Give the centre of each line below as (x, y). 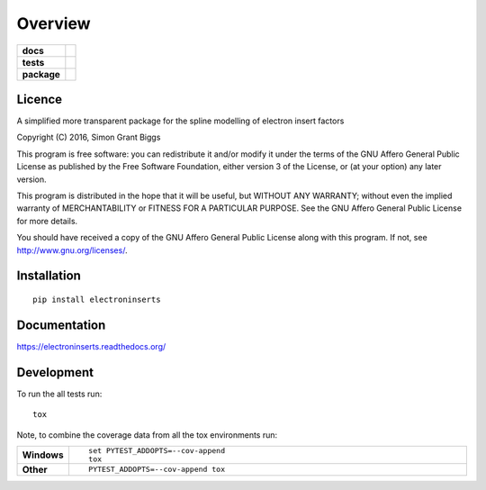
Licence (40, 99)
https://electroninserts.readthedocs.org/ (91, 346)
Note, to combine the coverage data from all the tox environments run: (147, 435)
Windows (43, 455)
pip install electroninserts (97, 299)
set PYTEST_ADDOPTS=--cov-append (157, 450)
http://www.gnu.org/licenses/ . (72, 250)
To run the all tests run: (59, 394)
